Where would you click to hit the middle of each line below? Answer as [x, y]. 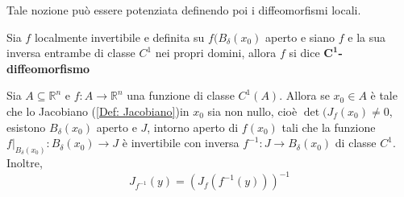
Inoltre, [25, 163]
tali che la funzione [329, 127]
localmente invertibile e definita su [119, 37]
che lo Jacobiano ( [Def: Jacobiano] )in [98, 111]
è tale [384, 95]
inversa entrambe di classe [71, 53]
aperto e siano [300, 37]
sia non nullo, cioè [252, 111]
